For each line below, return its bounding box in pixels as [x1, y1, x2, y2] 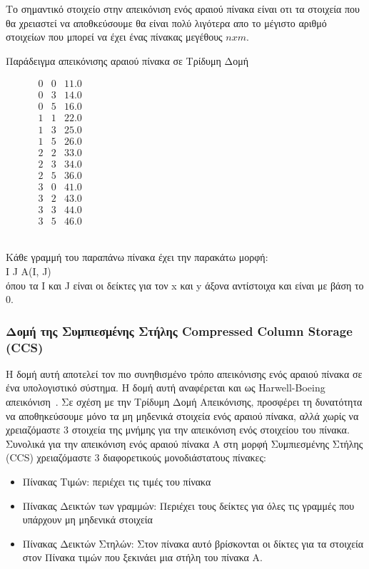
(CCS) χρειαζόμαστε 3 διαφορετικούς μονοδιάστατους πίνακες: [6, 450, 266, 465]
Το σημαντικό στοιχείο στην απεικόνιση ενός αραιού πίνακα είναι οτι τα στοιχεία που [6, 1, 360, 16]
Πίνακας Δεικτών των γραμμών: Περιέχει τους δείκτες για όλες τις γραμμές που [22, 498, 355, 513]
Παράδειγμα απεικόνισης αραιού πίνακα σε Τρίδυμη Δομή [6, 53, 248, 68]
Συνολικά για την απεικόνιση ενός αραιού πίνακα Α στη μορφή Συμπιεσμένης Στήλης [6, 436, 363, 451]
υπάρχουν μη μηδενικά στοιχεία [22, 512, 153, 527]
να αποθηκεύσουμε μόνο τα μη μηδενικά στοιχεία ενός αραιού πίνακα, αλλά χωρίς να [6, 408, 359, 423]
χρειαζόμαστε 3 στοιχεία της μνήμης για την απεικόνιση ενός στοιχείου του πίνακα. [6, 422, 350, 437]
